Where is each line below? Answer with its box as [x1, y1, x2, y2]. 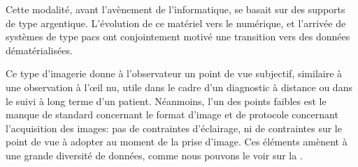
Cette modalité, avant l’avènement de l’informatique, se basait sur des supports [6, 2, 345, 16]
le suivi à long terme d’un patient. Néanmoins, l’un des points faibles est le [6, 93, 327, 108]
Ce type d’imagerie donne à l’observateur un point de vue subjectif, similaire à [6, 66, 343, 81]
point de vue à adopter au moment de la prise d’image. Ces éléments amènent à [6, 134, 348, 149]
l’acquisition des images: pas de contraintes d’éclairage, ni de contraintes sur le [6, 120, 342, 135]
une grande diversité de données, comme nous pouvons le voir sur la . [6, 148, 303, 162]
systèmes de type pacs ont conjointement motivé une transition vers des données [6, 29, 350, 44]
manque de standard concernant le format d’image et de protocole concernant [6, 107, 338, 122]
